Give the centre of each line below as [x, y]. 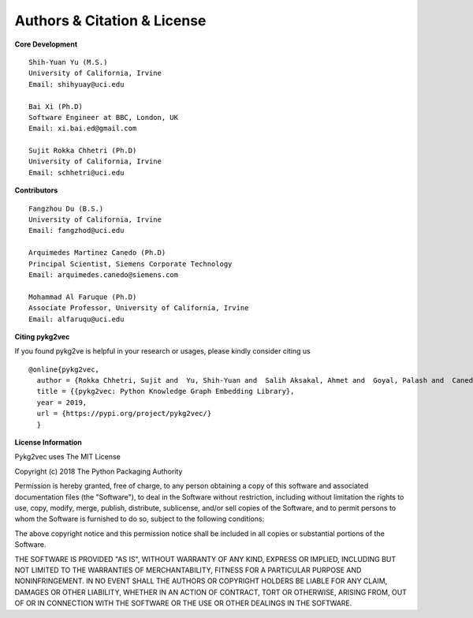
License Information [48, 443]
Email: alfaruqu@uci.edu [76, 319]
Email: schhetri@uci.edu [76, 172]
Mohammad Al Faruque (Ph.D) [83, 297]
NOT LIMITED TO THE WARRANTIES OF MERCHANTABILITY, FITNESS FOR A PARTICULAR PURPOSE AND [188, 570]
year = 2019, [62, 402]
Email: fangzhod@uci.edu [76, 230]
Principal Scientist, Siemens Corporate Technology [130, 264]
